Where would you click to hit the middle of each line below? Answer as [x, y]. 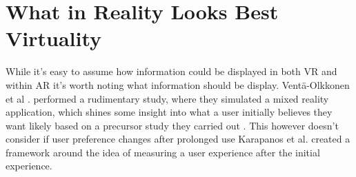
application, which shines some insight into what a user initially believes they [169, 112]
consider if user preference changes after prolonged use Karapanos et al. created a [178, 139]
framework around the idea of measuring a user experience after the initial [163, 152]
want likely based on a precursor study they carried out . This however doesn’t [172, 125]
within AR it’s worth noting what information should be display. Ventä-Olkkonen [178, 84]
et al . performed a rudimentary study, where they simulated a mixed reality [167, 98]
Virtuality [54, 38]
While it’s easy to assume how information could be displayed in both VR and [171, 71]
